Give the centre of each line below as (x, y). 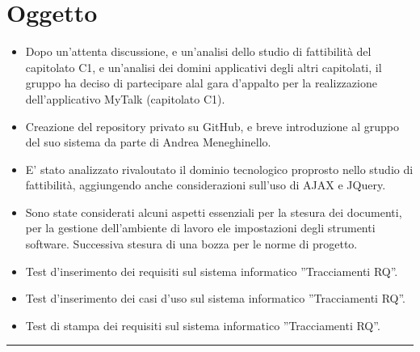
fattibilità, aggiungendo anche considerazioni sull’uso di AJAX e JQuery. (206, 185)
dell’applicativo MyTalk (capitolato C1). (125, 98)
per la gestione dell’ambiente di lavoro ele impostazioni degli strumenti (200, 228)
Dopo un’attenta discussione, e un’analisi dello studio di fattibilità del (198, 51)
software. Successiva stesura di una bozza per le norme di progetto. (191, 244)
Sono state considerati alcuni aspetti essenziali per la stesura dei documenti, (214, 212)
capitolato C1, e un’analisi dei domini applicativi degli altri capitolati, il (204, 67)
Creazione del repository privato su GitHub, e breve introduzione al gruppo (212, 126)
